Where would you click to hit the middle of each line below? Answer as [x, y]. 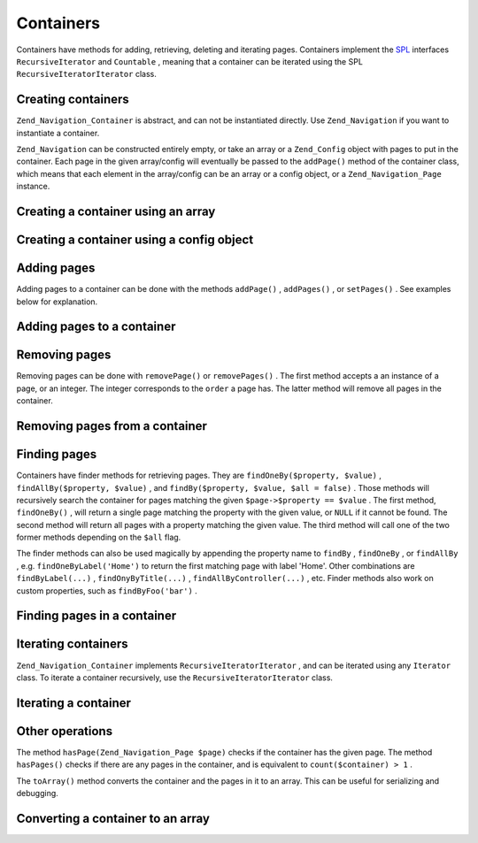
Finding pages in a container [96, 616]
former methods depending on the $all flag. [99, 537]
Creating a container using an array [116, 211]
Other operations [65, 731]
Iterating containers [72, 644]
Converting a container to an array [113, 818]
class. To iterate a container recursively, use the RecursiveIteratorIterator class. [175, 678]
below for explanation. [57, 302]
